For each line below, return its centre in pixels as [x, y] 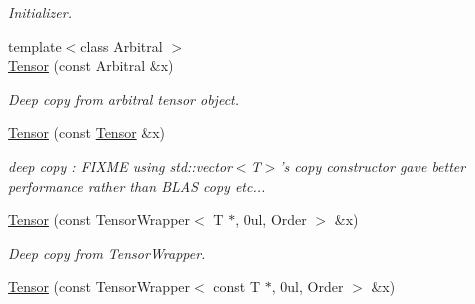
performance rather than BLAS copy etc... [137, 185]
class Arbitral [121, 45]
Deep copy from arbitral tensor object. [124, 98]
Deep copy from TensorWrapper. [107, 252]
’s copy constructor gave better [372, 165]
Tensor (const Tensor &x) [87, 132]
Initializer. [40, 12]
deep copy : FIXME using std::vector [120, 165]
